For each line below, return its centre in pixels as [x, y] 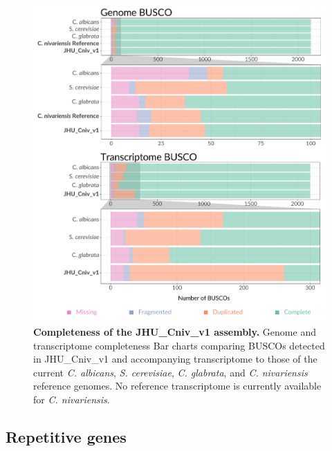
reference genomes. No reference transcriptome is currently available [177, 386]
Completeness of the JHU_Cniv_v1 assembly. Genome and [175, 332]
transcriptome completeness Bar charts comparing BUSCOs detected [179, 345]
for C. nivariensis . [72, 400]
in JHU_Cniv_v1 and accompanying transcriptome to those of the [175, 359]
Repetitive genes [66, 437]
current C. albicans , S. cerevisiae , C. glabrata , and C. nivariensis [170, 372]
